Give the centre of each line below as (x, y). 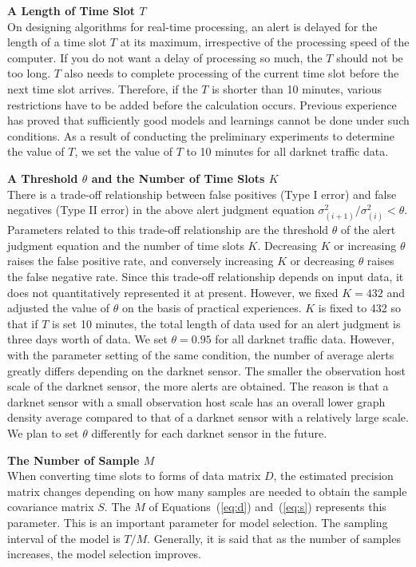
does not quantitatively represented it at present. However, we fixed (173, 292)
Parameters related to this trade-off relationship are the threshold (168, 230)
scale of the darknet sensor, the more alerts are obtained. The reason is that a (198, 386)
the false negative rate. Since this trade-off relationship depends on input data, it (206, 277)
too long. (29, 73)
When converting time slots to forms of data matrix (134, 476)
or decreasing (322, 261)
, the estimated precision (333, 476)
